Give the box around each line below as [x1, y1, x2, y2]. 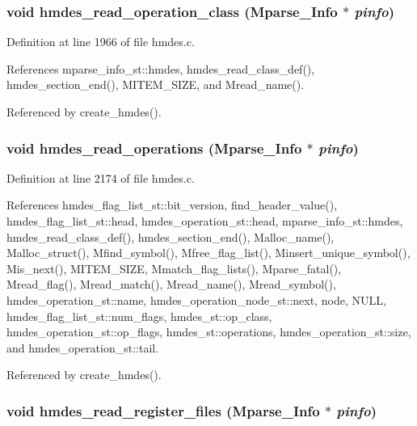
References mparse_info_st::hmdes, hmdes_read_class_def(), [6, 60, 315, 77]
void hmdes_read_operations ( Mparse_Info [6, 137, 302, 158]
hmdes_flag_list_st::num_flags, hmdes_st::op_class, [6, 307, 272, 324]
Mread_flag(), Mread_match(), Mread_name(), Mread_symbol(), [6, 276, 336, 293]
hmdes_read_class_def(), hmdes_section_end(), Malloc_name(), [6, 228, 335, 245]
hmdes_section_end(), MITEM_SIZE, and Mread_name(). [6, 76, 305, 93]
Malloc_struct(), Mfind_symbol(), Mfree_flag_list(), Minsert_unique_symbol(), [6, 244, 411, 261]
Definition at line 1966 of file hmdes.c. [6, 33, 195, 50]
